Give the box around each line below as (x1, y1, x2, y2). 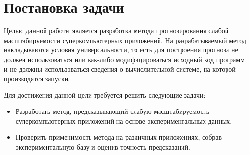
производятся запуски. (4, 73, 70, 84)
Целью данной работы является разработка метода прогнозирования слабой (4, 25, 229, 36)
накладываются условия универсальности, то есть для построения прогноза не (4, 44, 238, 55)
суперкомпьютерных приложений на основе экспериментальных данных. (15, 115, 232, 126)
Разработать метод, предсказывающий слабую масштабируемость (15, 106, 210, 116)
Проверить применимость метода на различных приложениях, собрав (15, 132, 222, 142)
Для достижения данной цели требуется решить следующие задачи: (4, 89, 205, 100)
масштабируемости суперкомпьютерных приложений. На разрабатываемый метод (4, 35, 246, 45)
